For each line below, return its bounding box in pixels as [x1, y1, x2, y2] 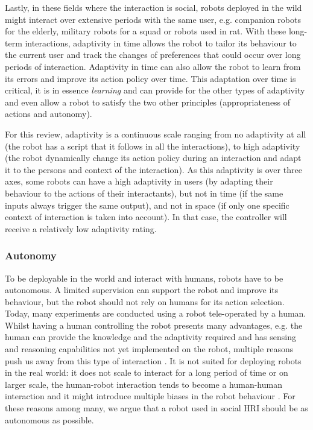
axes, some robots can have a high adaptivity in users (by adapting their [5, 175, 273, 188]
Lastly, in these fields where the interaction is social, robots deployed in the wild [5, 1, 302, 13]
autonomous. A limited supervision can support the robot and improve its [5, 283, 279, 296]
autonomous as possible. [5, 413, 94, 426]
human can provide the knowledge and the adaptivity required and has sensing [5, 330, 296, 343]
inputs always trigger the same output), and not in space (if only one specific [5, 198, 289, 211]
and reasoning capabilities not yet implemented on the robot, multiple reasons [5, 343, 294, 355]
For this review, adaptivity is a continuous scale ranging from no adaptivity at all [5, 127, 306, 140]
